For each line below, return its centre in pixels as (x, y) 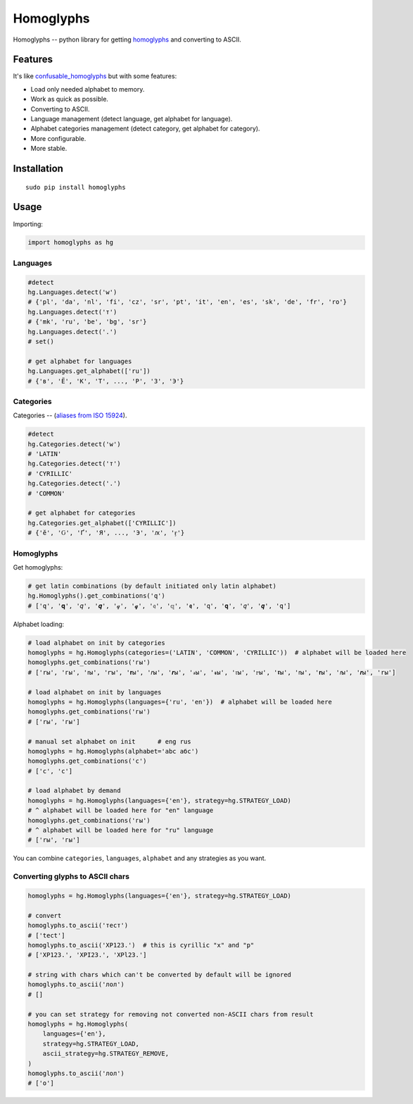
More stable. (49, 149)
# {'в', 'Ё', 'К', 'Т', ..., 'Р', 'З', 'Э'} (106, 381)
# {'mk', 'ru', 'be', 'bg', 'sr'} (87, 322)
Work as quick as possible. (70, 99)
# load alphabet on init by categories (96, 643)
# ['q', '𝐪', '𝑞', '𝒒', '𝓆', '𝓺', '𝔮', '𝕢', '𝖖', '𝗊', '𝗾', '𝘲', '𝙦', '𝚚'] (159, 606)
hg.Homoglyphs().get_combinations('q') (96, 596)
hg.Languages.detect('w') (72, 292)
